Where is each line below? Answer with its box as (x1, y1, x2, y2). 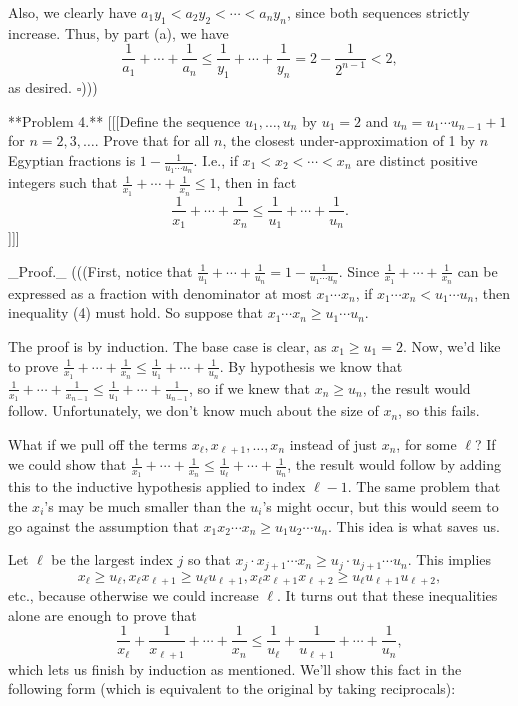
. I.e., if (193, 150, 238, 171)
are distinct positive (356, 150, 478, 171)
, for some (396, 433, 457, 454)
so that (187, 549, 231, 570)
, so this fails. (398, 400, 480, 421)
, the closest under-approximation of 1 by (222, 130, 476, 151)
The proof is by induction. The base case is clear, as (8, 336, 327, 357)
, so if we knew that (189, 377, 311, 398)
